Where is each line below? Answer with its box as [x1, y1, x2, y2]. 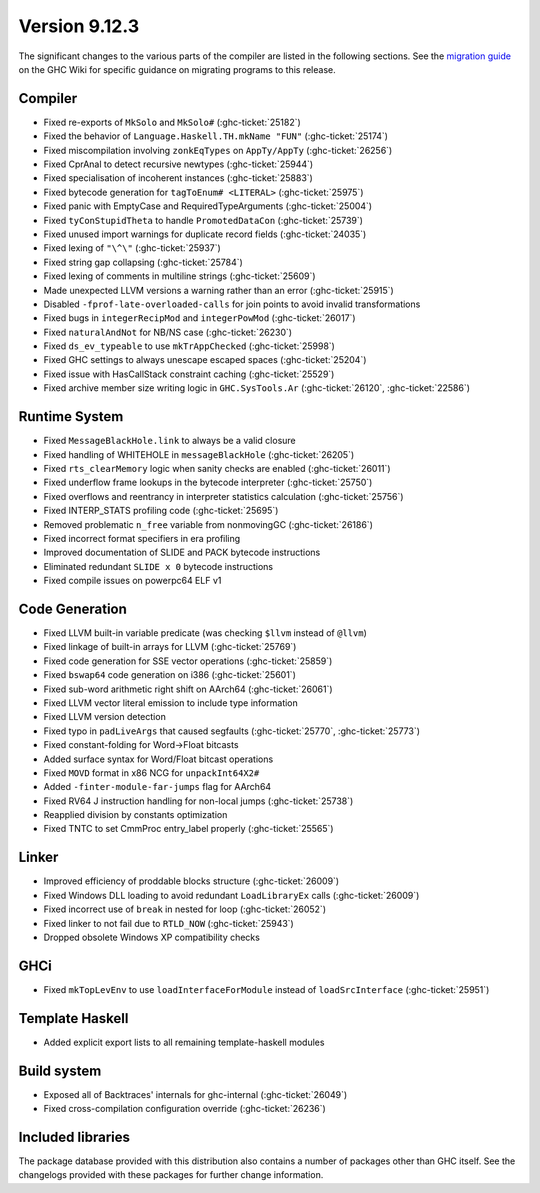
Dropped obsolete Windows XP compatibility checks [43, 931, 260, 943]
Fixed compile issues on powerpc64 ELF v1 [43, 575, 222, 587]
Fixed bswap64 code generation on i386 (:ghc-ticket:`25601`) [43, 669, 297, 681]
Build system [18, 1062, 102, 1079]
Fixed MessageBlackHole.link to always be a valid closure [43, 435, 297, 447]
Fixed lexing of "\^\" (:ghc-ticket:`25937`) [43, 242, 222, 254]
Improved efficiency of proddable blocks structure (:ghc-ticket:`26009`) [43, 875, 340, 887]
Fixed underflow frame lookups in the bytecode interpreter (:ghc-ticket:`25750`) [43, 476, 373, 489]
